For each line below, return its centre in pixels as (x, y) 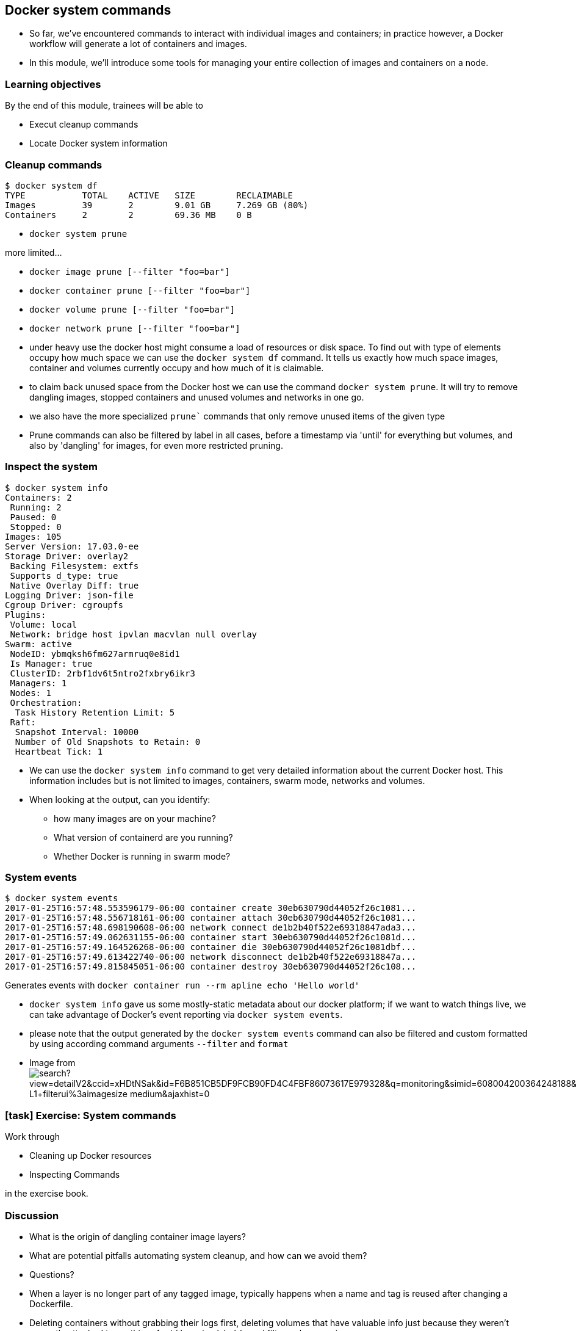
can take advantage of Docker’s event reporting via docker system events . (186, 1015)
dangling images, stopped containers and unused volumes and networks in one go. (197, 397)
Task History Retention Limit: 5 (95, 712)
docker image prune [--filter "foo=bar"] (130, 271)
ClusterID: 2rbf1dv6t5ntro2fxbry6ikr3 (103, 673)
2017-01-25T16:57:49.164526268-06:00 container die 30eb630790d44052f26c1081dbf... (211, 947)
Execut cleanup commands (84, 125)
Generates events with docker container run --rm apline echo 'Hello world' (182, 985)
